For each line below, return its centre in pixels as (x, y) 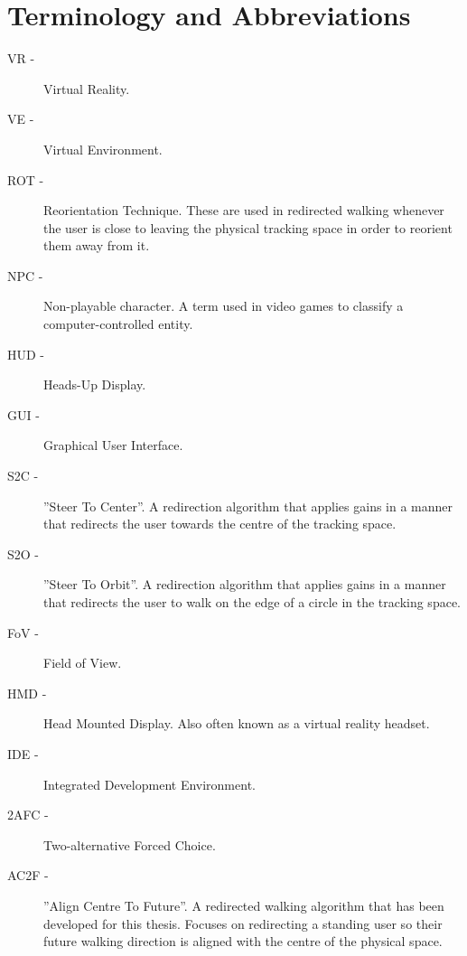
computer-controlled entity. (118, 324)
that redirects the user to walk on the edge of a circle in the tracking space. (252, 602)
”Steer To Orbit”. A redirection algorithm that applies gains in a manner (245, 584)
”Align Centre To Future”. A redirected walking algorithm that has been (244, 905)
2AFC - (28, 815)
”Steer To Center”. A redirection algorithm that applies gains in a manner (248, 506)
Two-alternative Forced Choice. (130, 844)
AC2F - (28, 875)
